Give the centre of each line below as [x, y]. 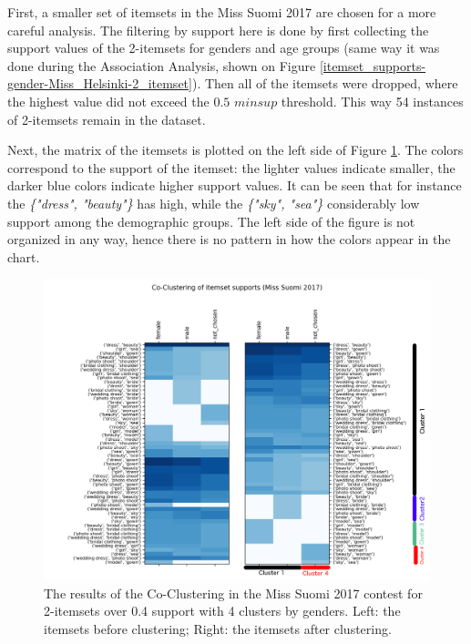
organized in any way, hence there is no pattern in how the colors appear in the [229, 239]
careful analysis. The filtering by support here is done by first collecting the [218, 30]
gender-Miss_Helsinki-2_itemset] [100, 83]
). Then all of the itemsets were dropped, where [325, 83]
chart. [24, 256]
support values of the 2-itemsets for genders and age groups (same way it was [224, 48]
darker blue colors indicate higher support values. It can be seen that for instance [235, 185]
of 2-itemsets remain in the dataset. [107, 119]
